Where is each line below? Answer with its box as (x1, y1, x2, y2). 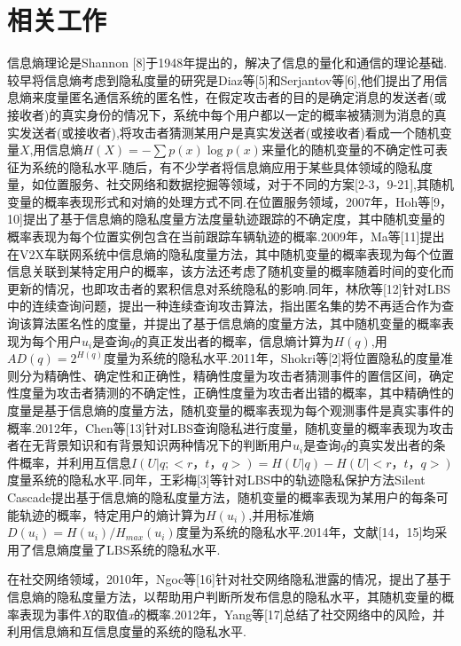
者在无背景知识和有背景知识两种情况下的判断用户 (7, 436, 293, 454)
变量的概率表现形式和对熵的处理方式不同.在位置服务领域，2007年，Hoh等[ (7, 192, 434, 210)
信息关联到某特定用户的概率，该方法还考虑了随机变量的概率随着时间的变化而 (7, 262, 454, 280)
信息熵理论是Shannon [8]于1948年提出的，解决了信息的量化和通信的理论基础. (7, 53, 448, 72)
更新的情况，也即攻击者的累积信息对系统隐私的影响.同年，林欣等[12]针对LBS (7, 279, 451, 297)
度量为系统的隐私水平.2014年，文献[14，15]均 (176, 523, 435, 541)
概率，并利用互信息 (19, 453, 131, 471)
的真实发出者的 (346, 436, 434, 454)
